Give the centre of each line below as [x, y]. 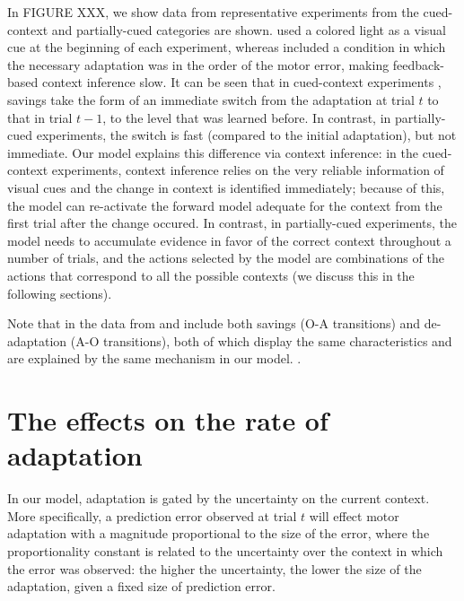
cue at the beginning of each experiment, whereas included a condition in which [227, 47]
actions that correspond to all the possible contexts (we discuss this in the [211, 275]
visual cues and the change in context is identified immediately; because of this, [226, 187]
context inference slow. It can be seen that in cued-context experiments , [241, 82]
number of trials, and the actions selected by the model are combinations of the [226, 258]
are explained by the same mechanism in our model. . [154, 358]
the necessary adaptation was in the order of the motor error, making [198, 64]
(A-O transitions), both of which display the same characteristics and [261, 340]
